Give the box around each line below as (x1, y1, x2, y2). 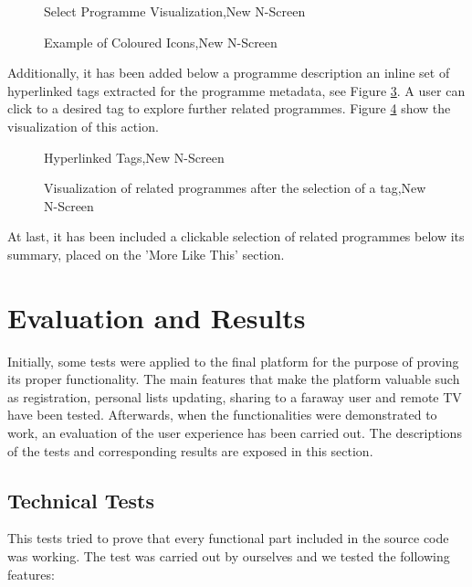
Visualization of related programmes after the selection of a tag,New (44, 178, 426, 197)
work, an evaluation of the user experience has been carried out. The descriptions (7, 423, 462, 443)
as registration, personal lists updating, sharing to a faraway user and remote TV (7, 387, 462, 406)
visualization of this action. (7, 116, 159, 135)
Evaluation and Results (7, 298, 306, 336)
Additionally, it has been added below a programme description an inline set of (7, 63, 450, 82)
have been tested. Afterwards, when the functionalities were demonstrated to (7, 405, 437, 424)
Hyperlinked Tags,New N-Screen (44, 147, 225, 166)
